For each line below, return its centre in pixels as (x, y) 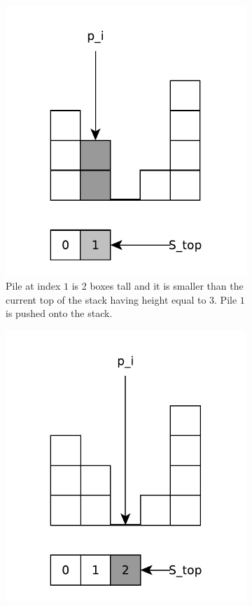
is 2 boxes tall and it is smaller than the (157, 285)
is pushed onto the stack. (59, 313)
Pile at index (33, 285)
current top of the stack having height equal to (106, 299)
